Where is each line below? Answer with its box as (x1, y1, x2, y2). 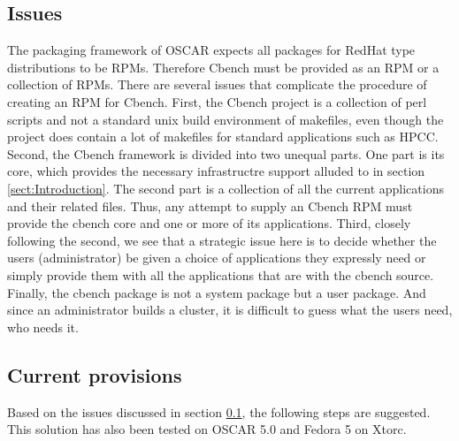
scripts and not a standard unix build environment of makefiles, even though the (7, 110, 444, 128)
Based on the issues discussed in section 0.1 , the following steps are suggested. (7, 402, 431, 421)
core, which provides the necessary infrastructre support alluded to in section (7, 162, 425, 180)
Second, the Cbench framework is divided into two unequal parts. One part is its (7, 144, 445, 163)
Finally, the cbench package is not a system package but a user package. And (7, 283, 426, 301)
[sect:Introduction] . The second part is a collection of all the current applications (7, 179, 444, 197)
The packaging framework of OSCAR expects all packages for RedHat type (7, 41, 416, 59)
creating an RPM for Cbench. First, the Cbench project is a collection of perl (7, 92, 427, 110)
